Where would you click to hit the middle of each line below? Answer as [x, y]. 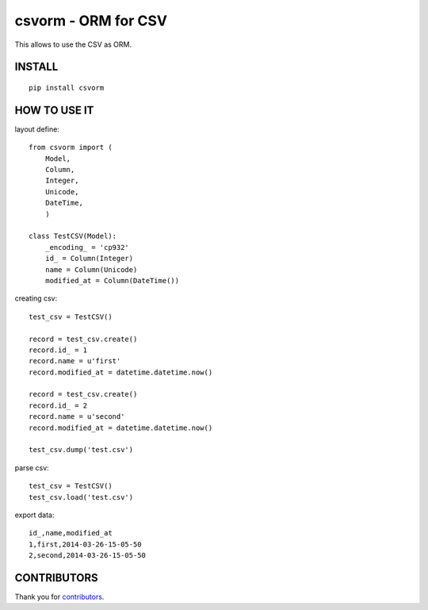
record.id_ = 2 [58, 405]
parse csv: [32, 467]
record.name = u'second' [77, 417]
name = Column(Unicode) [91, 269]
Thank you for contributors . [59, 597]
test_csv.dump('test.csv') [81, 450]
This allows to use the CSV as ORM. [73, 44]
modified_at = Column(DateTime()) [112, 280]
